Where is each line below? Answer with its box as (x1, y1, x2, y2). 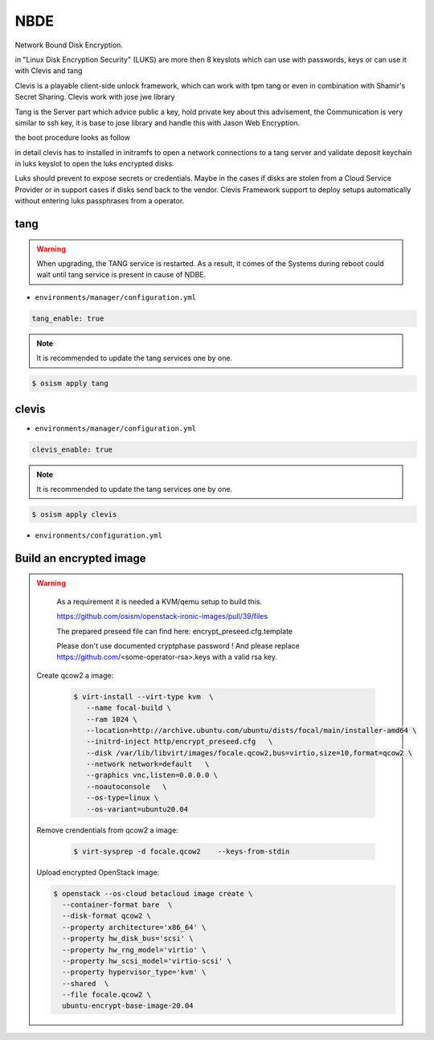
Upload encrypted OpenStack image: (36, 867, 160, 877)
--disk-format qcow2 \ (61, 911, 152, 920)
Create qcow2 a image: (36, 670, 114, 680)
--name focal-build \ (85, 703, 172, 713)
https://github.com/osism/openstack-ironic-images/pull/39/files (56, 612, 268, 621)
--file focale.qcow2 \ (61, 990, 152, 1000)
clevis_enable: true (31, 444, 113, 454)
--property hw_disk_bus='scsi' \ (61, 934, 194, 944)
